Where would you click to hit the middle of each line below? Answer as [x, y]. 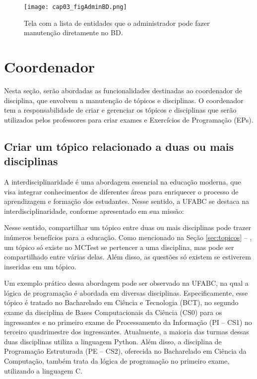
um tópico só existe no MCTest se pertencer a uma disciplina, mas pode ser [119, 247]
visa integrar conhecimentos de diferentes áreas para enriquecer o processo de [121, 191]
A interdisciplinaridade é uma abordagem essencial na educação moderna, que [123, 181]
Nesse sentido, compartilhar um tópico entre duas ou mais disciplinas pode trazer [128, 227]
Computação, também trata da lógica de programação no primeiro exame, [117, 361]
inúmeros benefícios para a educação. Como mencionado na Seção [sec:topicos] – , [128, 237]
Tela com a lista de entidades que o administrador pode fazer [117, 23]
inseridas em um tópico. [40, 266]
